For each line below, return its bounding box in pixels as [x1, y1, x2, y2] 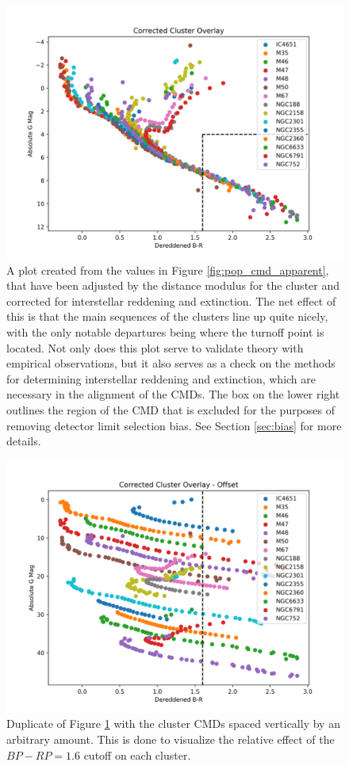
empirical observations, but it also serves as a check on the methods [6, 355, 336, 371]
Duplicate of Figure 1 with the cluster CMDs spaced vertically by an [6, 715, 340, 732]
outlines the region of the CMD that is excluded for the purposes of [6, 401, 336, 418]
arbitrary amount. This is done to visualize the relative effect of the [6, 730, 335, 747]
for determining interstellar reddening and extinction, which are [6, 370, 316, 387]
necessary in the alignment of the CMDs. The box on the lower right [6, 386, 340, 402]
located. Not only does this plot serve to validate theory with [6, 339, 304, 356]
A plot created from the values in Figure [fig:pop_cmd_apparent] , [6, 261, 329, 278]
